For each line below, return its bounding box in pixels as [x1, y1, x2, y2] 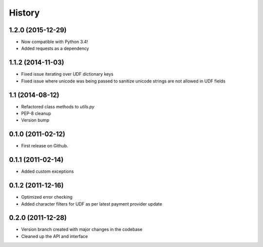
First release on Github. [21, 143, 68, 149]
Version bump [21, 117, 50, 123]
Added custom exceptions [21, 168, 74, 174]
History [9, 7, 40, 18]
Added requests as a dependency [21, 45, 90, 51]
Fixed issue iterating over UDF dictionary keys [21, 71, 114, 77]
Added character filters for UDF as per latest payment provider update [21, 201, 163, 207]
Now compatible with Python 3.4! [21, 39, 88, 45]
